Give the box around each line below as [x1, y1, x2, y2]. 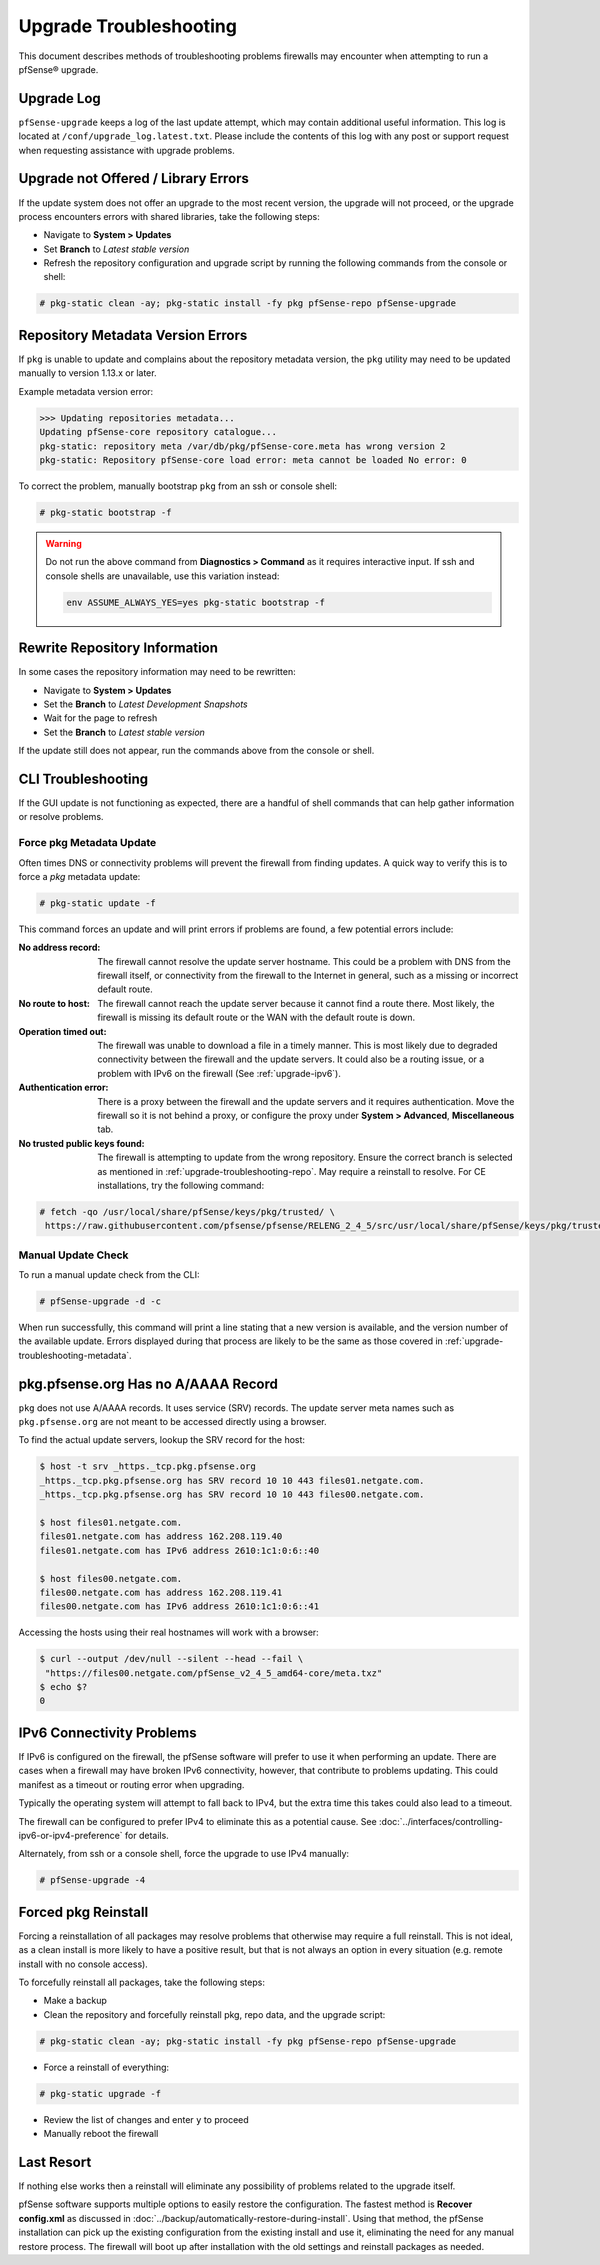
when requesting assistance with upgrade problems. [18, 144, 235, 156]
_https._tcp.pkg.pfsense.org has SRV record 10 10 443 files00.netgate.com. [39, 1489, 425, 1500]
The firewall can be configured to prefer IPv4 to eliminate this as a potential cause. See [18, 1815, 377, 1827]
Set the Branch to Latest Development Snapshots [43, 698, 249, 710]
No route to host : [18, 997, 90, 1009]
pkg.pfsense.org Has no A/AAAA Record [18, 1375, 279, 1392]
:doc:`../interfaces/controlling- [378, 1815, 504, 1827]
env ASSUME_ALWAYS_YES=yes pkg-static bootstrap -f [66, 596, 325, 608]
